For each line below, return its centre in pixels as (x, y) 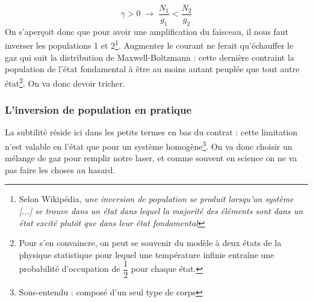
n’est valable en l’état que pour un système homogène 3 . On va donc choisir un (149, 145)
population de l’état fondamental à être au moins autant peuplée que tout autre (152, 69)
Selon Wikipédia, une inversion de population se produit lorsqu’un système (156, 199)
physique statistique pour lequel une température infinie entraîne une (147, 254)
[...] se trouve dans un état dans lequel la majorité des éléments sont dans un (161, 210)
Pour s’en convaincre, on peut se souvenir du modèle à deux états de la (150, 243)
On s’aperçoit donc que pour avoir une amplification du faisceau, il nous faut (147, 31)
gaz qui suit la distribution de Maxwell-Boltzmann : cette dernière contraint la (150, 57)
